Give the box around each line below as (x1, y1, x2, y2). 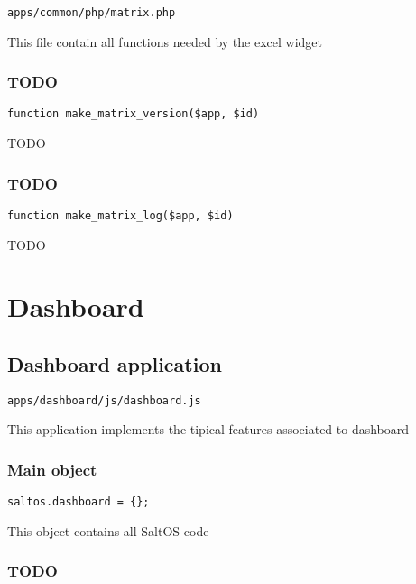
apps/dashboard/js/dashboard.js (7, 394, 201, 407)
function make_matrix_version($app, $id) (7, 107, 260, 121)
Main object (7, 458, 97, 480)
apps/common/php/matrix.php (7, 6, 176, 19)
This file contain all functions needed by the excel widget (7, 32, 322, 51)
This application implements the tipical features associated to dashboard (7, 420, 410, 439)
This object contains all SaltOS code (7, 521, 209, 540)
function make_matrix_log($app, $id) (7, 209, 234, 222)
